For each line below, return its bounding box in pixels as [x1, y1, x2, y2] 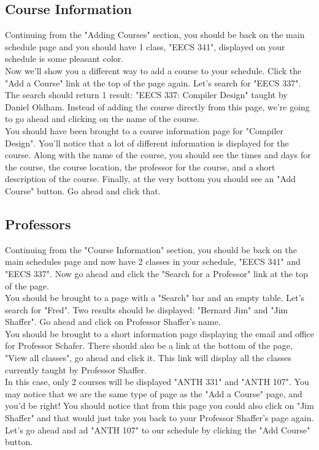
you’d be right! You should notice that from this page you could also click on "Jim [5, 399, 314, 412]
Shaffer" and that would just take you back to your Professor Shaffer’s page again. [5, 411, 314, 424]
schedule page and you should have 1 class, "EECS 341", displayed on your [5, 40, 285, 53]
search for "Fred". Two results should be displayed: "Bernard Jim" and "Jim [5, 303, 288, 316]
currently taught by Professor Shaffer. [5, 363, 147, 376]
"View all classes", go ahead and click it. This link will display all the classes [5, 351, 291, 364]
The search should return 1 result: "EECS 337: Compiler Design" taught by [5, 88, 288, 101]
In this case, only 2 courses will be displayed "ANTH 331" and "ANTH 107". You [5, 375, 309, 388]
